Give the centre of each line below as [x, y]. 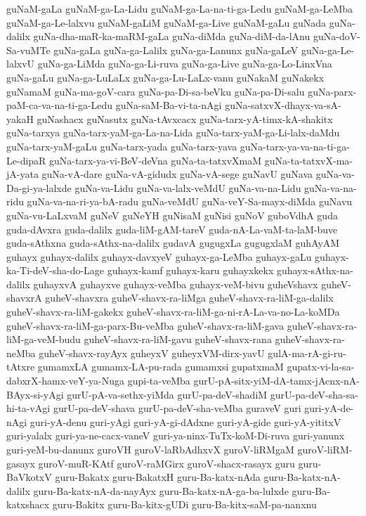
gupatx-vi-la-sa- [321, 367]
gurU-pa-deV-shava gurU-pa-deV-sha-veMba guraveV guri [177, 408]
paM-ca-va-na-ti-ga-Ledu [60, 105]
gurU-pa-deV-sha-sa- [314, 394]
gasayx [21, 463]
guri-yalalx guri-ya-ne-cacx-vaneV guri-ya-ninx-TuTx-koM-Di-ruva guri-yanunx [176, 436]
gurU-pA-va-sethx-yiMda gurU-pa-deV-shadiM [167, 394]
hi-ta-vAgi [28, 408]
